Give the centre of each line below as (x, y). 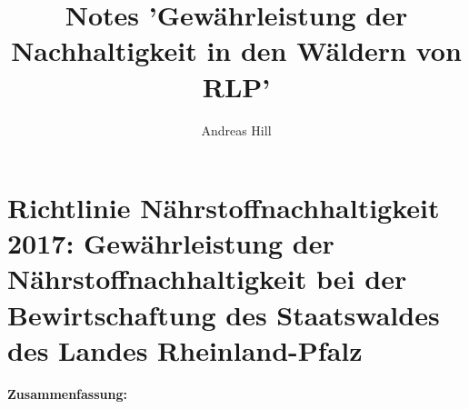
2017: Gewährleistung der (171, 243)
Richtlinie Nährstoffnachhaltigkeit (224, 208)
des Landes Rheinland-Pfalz (185, 349)
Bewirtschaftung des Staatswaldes (224, 314)
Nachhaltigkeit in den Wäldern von (236, 50)
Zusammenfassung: (67, 393)
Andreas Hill (236, 130)
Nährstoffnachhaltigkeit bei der (207, 279)
